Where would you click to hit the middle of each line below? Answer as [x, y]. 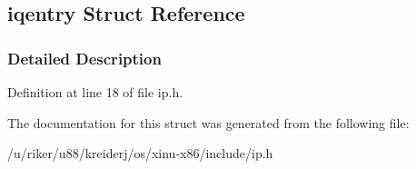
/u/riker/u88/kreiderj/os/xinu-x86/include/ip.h [140, 153]
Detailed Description [84, 58]
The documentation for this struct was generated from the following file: [208, 122]
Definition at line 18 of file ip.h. [95, 92]
